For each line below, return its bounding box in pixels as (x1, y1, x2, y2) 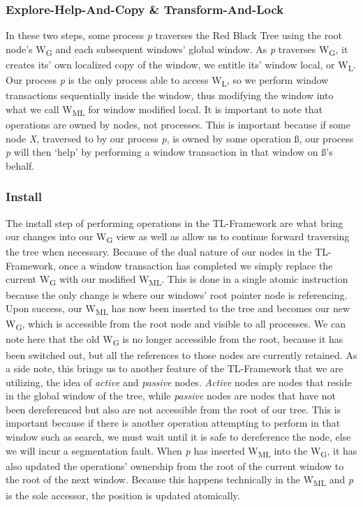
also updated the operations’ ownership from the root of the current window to (6, 458, 344, 473)
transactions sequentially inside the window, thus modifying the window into (6, 88, 334, 103)
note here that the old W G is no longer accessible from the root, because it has (6, 332, 343, 348)
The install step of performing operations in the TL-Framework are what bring (6, 215, 343, 230)
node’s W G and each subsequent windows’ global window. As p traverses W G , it (6, 41, 348, 58)
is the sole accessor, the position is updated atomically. (6, 487, 240, 502)
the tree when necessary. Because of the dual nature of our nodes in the (6, 244, 312, 259)
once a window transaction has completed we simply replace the (59, 258, 333, 272)
